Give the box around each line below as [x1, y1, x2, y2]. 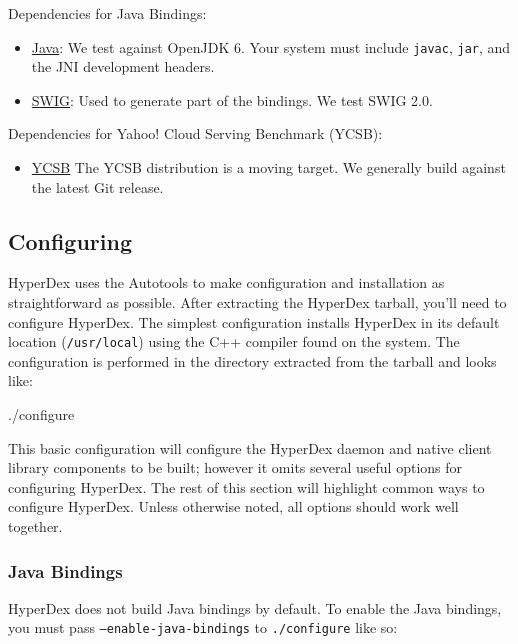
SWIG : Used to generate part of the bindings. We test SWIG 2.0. [31, 89, 433, 110]
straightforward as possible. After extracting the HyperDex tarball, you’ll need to [8, 292, 507, 313]
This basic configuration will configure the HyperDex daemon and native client [8, 437, 492, 458]
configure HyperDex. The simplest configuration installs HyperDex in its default [8, 311, 500, 332]
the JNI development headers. [31, 56, 215, 77]
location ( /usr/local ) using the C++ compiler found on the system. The [8, 331, 460, 352]
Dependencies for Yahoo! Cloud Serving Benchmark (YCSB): [8, 123, 383, 144]
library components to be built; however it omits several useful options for [8, 457, 463, 478]
